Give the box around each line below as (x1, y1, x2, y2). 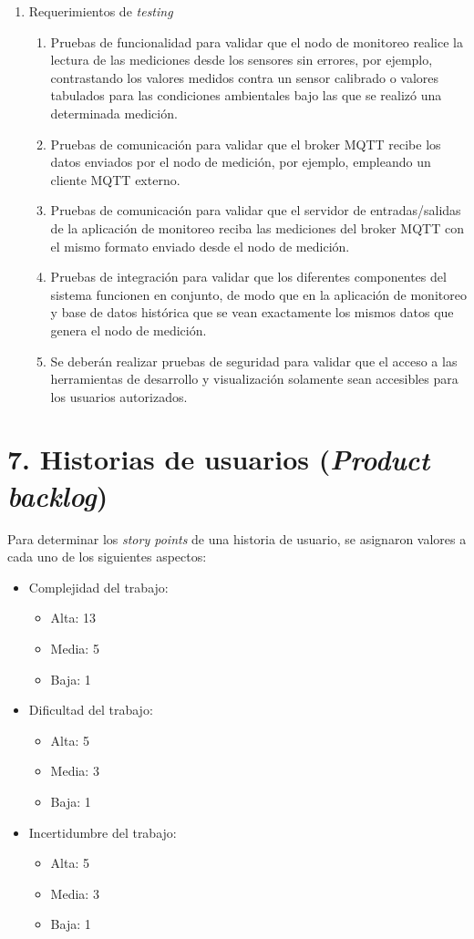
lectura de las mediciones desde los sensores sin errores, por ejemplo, (50, 50, 433, 69)
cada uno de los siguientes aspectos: (7, 547, 207, 566)
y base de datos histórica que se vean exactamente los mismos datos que (50, 303, 454, 322)
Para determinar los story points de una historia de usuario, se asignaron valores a (7, 529, 467, 548)
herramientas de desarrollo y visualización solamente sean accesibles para (50, 369, 459, 388)
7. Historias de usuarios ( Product (7, 440, 430, 479)
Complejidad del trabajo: (28, 577, 169, 596)
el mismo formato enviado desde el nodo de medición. (50, 236, 350, 255)
